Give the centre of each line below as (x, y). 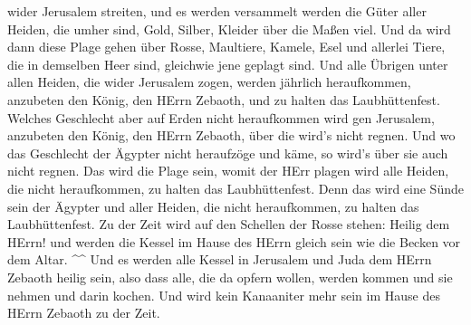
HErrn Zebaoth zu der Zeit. (84, 313)
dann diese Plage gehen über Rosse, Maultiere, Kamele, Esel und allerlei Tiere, (226, 47)
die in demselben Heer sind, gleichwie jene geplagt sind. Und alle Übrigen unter (228, 64)
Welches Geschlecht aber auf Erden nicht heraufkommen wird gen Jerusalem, (221, 117)
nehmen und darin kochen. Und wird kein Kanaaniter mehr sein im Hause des (224, 295)
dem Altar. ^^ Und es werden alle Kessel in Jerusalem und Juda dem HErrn (220, 259)
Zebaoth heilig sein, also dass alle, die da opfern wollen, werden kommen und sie (230, 277)
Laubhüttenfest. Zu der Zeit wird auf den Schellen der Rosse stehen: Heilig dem (229, 224)
